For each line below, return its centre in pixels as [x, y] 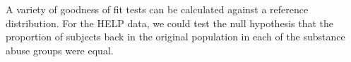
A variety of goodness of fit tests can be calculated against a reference [157, 9]
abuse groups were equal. [60, 50]
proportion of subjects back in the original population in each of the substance [175, 37]
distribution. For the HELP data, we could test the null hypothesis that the [169, 23]
